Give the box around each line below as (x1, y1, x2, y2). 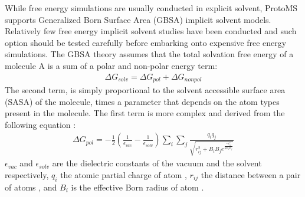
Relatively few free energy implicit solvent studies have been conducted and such (5, 25, 297, 37)
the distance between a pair (201, 168, 301, 180)
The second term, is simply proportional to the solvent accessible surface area (5, 84, 286, 96)
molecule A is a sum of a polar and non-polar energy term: (5, 59, 218, 71)
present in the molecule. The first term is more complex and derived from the (5, 107, 285, 119)
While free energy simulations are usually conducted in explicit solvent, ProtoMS (5, 2, 298, 14)
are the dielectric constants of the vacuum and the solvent (52, 157, 262, 169)
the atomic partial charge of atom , (60, 168, 187, 180)
